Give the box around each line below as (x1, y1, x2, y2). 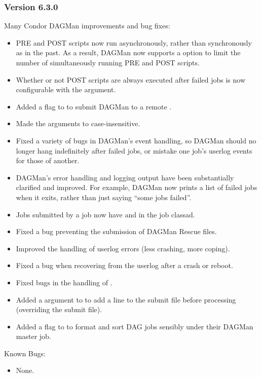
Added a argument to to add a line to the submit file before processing (16, 294, 236, 305)
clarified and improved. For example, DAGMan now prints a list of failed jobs (16, 182, 257, 193)
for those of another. (16, 155, 80, 166)
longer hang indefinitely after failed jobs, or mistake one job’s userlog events (16, 145, 252, 156)
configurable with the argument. (16, 84, 116, 95)
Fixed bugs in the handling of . (16, 277, 113, 287)
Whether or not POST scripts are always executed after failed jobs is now (16, 74, 246, 85)
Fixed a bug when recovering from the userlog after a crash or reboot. (16, 260, 233, 271)
